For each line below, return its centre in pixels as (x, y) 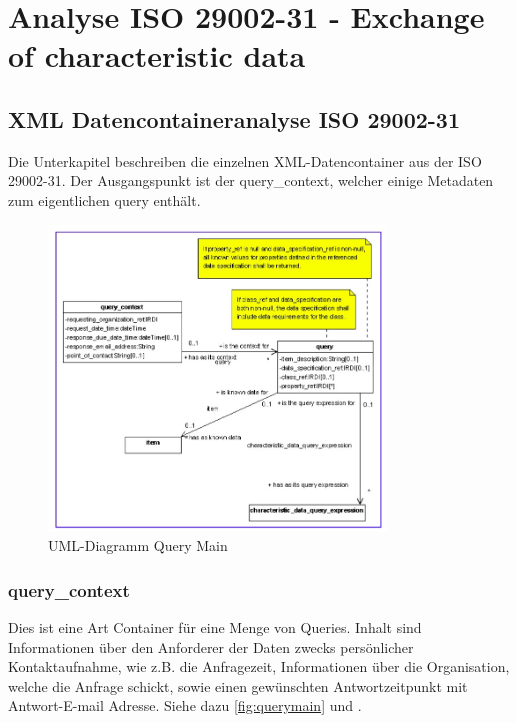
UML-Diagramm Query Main (138, 545)
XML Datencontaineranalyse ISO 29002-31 (234, 118)
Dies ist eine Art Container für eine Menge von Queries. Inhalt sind (215, 626)
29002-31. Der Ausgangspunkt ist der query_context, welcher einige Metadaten (251, 180)
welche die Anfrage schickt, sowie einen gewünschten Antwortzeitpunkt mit (238, 685)
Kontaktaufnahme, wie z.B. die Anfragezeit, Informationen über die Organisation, (259, 666)
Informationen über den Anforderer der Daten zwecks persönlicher (211, 646)
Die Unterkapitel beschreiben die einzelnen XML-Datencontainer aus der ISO (245, 160)
